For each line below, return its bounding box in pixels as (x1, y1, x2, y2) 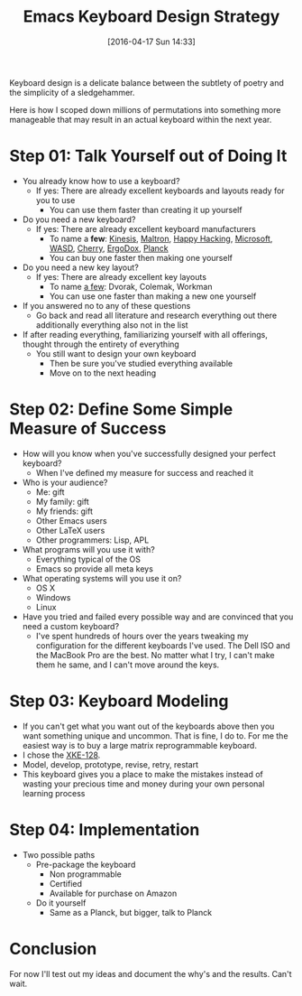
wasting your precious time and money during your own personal (22, 778, 265, 789)
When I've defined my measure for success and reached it (35, 467, 254, 478)
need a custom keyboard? (22, 620, 120, 631)
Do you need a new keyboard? (22, 214, 136, 225)
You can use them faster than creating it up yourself (49, 204, 243, 215)
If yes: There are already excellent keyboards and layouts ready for (35, 185, 286, 196)
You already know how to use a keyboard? (22, 175, 180, 186)
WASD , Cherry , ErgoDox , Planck (49, 242, 169, 254)
